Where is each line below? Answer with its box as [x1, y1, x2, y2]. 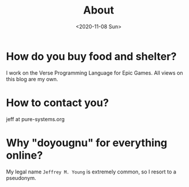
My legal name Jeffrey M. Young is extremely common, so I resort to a [6, 168, 177, 175]
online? [6, 148, 43, 162]
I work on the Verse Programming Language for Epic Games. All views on [6, 69, 183, 76]
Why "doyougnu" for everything [6, 136, 167, 149]
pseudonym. [6, 174, 36, 181]
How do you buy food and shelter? [6, 49, 177, 63]
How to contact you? [6, 96, 109, 109]
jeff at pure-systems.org [6, 115, 65, 122]
